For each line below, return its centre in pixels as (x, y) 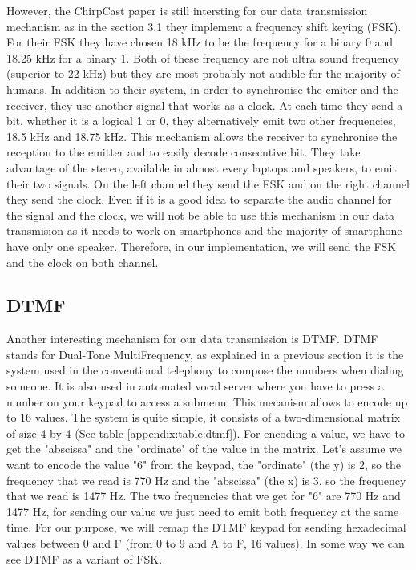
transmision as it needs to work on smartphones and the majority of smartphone (204, 230)
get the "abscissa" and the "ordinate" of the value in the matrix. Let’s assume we (204, 449)
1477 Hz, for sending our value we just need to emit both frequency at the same (203, 511)
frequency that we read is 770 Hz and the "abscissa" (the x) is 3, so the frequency (206, 480)
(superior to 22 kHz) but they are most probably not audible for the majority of (203, 73)
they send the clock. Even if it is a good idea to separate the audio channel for (199, 199)
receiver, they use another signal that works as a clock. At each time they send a (205, 105)
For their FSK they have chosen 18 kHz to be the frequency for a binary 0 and (200, 42)
